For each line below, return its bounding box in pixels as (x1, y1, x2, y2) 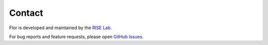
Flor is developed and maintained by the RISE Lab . (9, 25, 112, 31)
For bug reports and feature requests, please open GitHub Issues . (9, 34, 144, 40)
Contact (9, 7, 43, 18)
